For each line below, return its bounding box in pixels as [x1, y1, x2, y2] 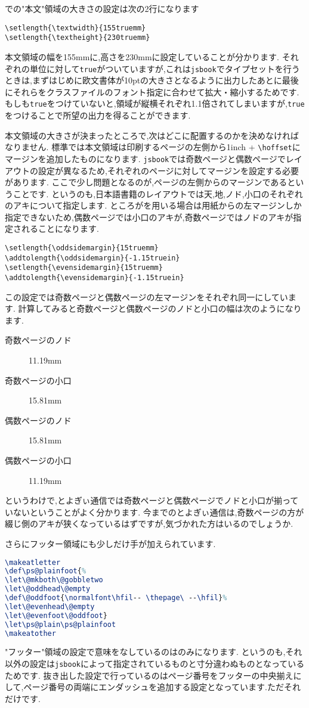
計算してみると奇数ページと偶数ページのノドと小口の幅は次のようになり [18, 302, 302, 315]
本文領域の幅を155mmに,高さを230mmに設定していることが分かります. [5, 50, 280, 63]
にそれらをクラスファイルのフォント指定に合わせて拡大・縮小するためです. [5, 85, 299, 98]
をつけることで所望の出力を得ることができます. [5, 109, 191, 121]
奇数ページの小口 [5, 374, 72, 386]
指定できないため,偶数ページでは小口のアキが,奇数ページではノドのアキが [5, 210, 293, 223]
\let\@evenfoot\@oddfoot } [5, 611, 107, 620]
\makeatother [5, 629, 56, 638]
